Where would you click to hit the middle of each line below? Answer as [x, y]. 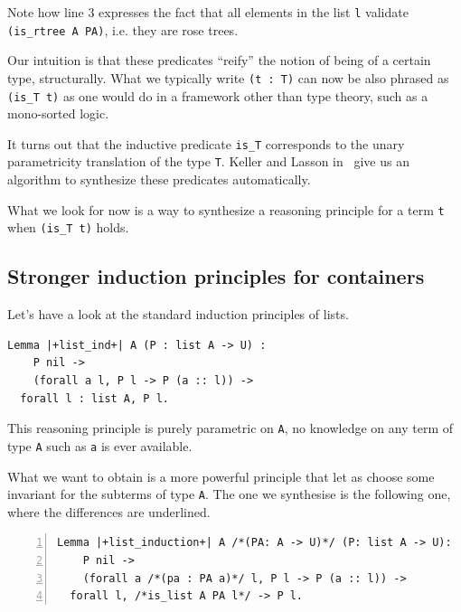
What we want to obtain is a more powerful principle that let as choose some [221, 476]
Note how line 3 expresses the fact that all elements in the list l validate [208, 12]
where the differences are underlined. [109, 511]
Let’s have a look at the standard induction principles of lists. [178, 314]
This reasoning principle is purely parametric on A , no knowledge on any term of [230, 428]
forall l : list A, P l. [94, 398]
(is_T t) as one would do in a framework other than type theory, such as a [218, 95]
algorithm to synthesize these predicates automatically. [159, 179]
